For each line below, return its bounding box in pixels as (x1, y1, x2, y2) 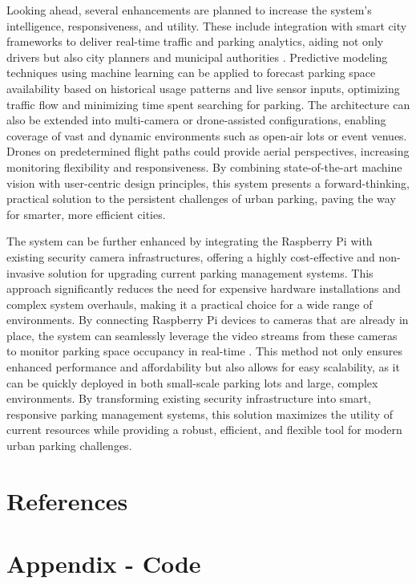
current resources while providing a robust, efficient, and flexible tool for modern (6, 421, 402, 438)
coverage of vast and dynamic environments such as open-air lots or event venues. (6, 127, 407, 144)
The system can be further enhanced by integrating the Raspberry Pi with (6, 233, 373, 249)
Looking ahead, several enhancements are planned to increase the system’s (6, 2, 372, 18)
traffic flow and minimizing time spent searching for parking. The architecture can (6, 95, 410, 112)
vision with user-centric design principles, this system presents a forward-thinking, (6, 174, 410, 191)
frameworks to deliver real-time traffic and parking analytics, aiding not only (6, 33, 384, 50)
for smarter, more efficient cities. (6, 205, 166, 222)
